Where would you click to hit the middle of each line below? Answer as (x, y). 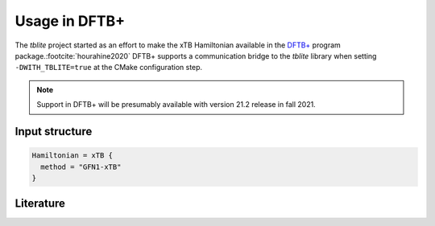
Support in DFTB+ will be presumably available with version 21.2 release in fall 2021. (176, 105)
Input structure (54, 131)
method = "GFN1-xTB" (81, 166)
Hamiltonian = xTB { (72, 156)
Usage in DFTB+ (70, 21)
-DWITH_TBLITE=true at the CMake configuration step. (109, 68)
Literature (40, 204)
